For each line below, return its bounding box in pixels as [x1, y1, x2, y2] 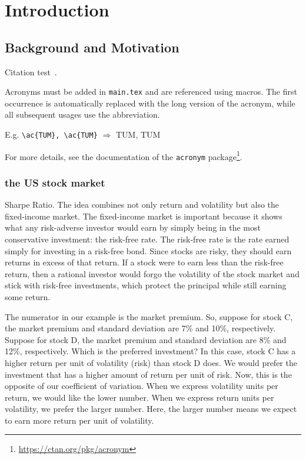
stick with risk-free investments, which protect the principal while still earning [5, 279, 287, 291]
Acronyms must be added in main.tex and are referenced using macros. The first [5, 85, 297, 98]
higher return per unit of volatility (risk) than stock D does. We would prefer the [5, 356, 297, 368]
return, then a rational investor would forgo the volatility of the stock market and [5, 267, 300, 280]
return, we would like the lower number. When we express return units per [5, 391, 274, 403]
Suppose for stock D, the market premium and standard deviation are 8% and [5, 333, 287, 345]
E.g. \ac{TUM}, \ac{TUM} [5, 128, 98, 141]
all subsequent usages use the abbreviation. [5, 108, 160, 121]
